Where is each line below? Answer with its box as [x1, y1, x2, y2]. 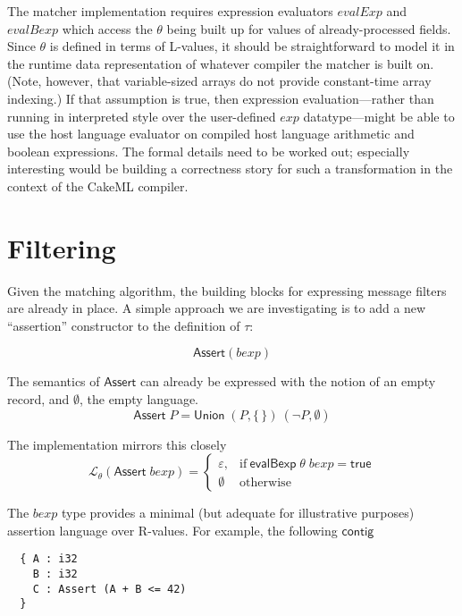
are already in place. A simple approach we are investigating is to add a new [7, 299, 426, 317]
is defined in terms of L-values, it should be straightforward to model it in [49, 37, 455, 55]
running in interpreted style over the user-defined [7, 106, 276, 125]
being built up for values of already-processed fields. [166, 19, 451, 38]
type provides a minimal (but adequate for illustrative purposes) [62, 503, 415, 522]
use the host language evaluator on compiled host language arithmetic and [7, 124, 415, 143]
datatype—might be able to [303, 106, 455, 125]
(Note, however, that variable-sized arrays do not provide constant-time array [7, 72, 432, 90]
